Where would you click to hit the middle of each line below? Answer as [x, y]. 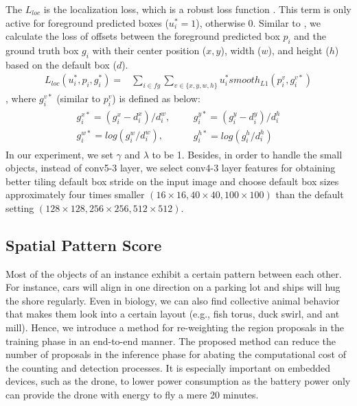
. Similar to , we [287, 22]
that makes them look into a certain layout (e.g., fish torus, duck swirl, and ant [173, 314]
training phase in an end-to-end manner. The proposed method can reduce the [171, 341]
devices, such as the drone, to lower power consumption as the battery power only [178, 381]
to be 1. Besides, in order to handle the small [247, 154]
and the [310, 36]
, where [21, 98]
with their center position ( [149, 50]
